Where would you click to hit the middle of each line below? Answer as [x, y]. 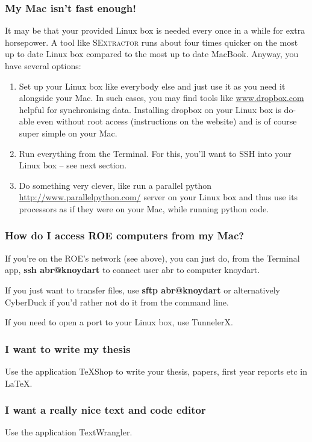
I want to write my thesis [68, 348]
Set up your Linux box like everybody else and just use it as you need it [152, 86]
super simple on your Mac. [68, 133]
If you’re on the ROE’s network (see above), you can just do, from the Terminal [152, 258]
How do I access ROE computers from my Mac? [125, 235]
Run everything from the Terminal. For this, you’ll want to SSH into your [155, 153]
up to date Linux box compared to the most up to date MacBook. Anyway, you [152, 54]
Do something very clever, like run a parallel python [115, 185]
